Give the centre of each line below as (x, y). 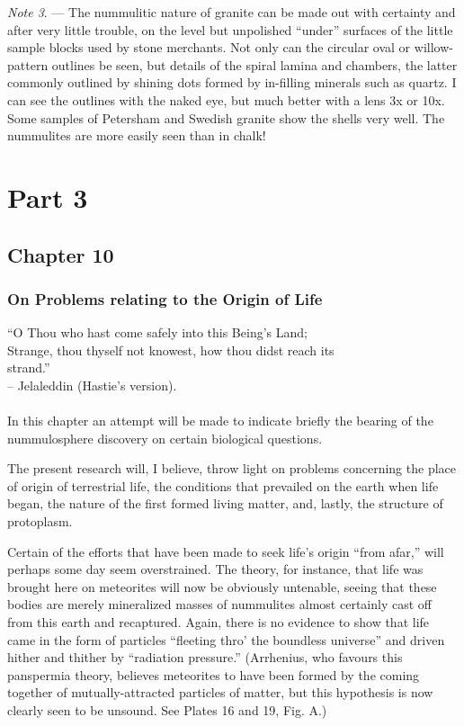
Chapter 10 (61, 254)
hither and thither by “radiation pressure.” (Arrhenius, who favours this (205, 657)
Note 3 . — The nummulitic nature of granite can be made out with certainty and (232, 12)
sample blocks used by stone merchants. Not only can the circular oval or (209, 47)
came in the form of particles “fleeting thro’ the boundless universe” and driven (226, 639)
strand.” (29, 367)
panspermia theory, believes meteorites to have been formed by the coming (214, 674)
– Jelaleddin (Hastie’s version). (92, 385)
